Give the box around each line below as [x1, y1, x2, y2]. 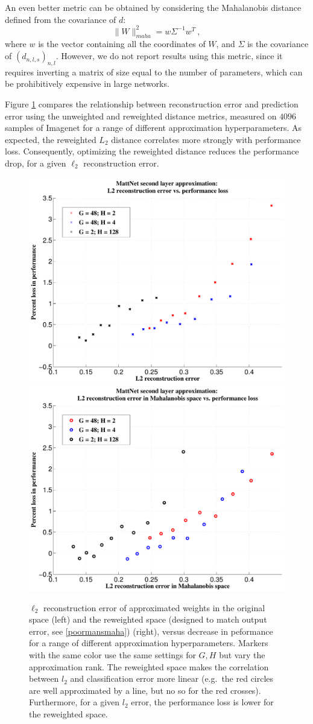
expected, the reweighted [5, 133, 96, 145]
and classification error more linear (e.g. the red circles [70, 672, 274, 685]
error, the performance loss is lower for [131, 696, 274, 708]
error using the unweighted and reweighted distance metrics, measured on [5, 109, 277, 122]
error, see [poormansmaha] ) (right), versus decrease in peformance [29, 624, 273, 637]
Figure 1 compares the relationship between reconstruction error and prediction [5, 98, 299, 110]
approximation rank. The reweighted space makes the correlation [29, 660, 269, 673]
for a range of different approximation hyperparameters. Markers [29, 637, 268, 649]
